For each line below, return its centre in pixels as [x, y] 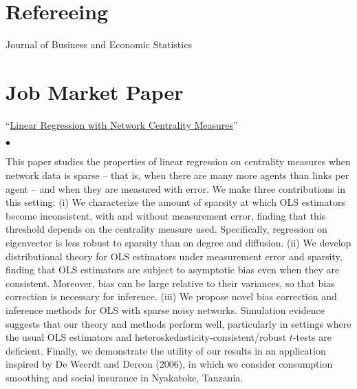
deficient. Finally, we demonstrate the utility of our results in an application [166, 350]
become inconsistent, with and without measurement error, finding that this [166, 215]
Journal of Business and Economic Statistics [99, 44]
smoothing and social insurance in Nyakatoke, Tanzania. [125, 377]
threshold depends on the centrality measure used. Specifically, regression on [166, 229]
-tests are [312, 337]
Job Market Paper [95, 91]
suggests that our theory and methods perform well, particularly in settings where [178, 323]
